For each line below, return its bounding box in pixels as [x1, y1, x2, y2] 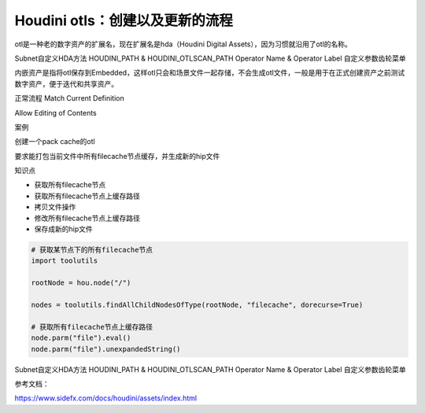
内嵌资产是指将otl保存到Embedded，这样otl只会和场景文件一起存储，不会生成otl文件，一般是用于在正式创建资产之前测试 [14, 68, 405, 78]
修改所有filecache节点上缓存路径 [34, 213, 141, 223]
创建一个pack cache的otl [14, 137, 95, 146]
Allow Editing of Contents [14, 108, 98, 117]
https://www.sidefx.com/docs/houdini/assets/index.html [14, 393, 197, 403]
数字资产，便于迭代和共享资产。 [14, 79, 118, 88]
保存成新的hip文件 [34, 224, 94, 234]
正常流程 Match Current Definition [14, 94, 125, 103]
